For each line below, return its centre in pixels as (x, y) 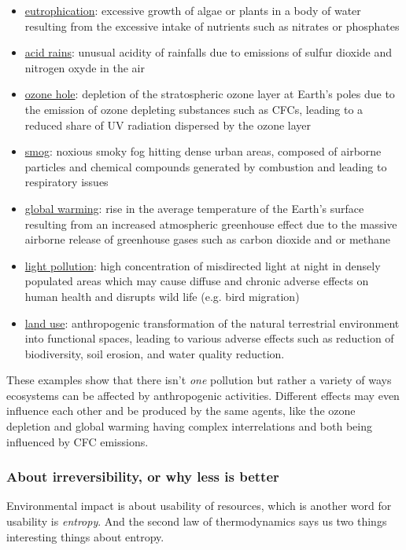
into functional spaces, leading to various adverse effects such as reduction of (209, 338)
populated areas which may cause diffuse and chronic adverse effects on (197, 281)
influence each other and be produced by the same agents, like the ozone (181, 411)
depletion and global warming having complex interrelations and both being (189, 426)
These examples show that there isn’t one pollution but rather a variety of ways (199, 380)
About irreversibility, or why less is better (143, 477)
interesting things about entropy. (85, 536)
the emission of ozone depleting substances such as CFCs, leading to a (194, 109)
